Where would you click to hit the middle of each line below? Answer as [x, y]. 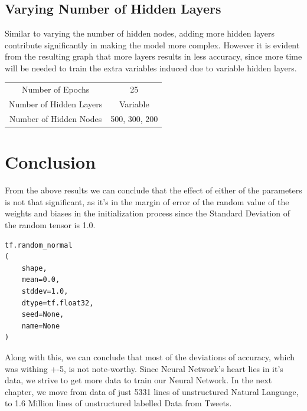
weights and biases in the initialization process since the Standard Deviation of [147, 213]
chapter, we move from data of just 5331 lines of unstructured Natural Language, [152, 391]
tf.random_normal [39, 245]
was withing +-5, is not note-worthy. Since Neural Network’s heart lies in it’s [144, 368]
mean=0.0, [41, 280]
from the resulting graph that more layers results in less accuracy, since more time [153, 56]
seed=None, [43, 315]
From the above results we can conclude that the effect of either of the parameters [153, 190]
